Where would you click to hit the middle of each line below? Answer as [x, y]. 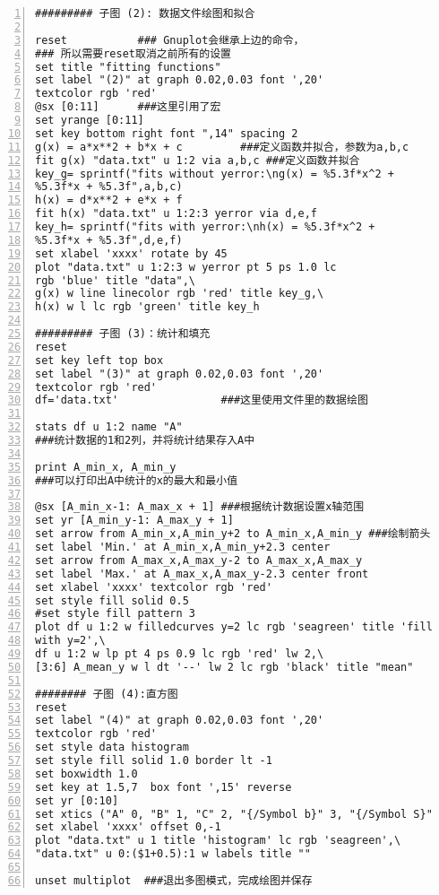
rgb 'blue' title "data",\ [115, 280]
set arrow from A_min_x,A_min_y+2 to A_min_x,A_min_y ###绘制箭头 [233, 534]
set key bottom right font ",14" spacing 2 [167, 133]
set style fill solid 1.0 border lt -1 [154, 760]
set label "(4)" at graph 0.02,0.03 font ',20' [180, 721]
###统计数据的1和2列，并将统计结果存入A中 [145, 440]
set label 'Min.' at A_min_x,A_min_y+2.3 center [183, 547]
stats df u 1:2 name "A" [109, 427]
